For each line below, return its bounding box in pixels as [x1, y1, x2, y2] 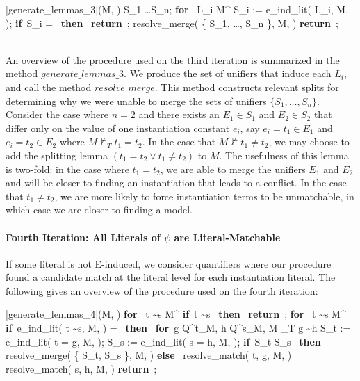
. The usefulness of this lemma [219, 147, 349, 162]
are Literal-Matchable [174, 229, 281, 244]
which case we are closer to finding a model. [6, 202, 193, 217]
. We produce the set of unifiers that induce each [124, 66, 332, 81]
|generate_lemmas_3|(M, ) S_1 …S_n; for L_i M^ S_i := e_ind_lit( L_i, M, [6, 2, 349, 16]
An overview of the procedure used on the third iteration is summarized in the [6, 52, 340, 67]
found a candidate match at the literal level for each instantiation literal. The [6, 270, 336, 284]
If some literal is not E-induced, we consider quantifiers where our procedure [6, 256, 332, 270]
